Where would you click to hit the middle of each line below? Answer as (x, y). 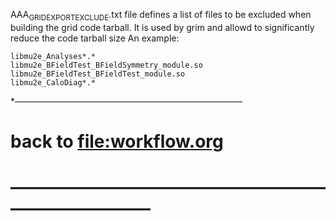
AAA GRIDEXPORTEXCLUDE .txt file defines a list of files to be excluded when (161, 16)
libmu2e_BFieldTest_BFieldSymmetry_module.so (106, 65)
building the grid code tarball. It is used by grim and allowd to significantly (162, 27)
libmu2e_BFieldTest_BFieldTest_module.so (98, 74)
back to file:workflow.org (117, 141)
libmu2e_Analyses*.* (53, 56)
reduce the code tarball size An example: (95, 38)
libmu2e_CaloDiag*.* (53, 82)
